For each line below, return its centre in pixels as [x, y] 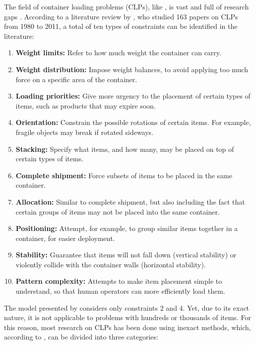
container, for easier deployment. [65, 238]
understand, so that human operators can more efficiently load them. [120, 291]
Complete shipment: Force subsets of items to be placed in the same [124, 175]
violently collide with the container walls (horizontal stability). [111, 264]
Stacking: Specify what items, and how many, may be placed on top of [125, 149]
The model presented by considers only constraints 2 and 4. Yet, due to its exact [127, 307]
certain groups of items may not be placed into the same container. [118, 211]
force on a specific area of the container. [76, 79]
